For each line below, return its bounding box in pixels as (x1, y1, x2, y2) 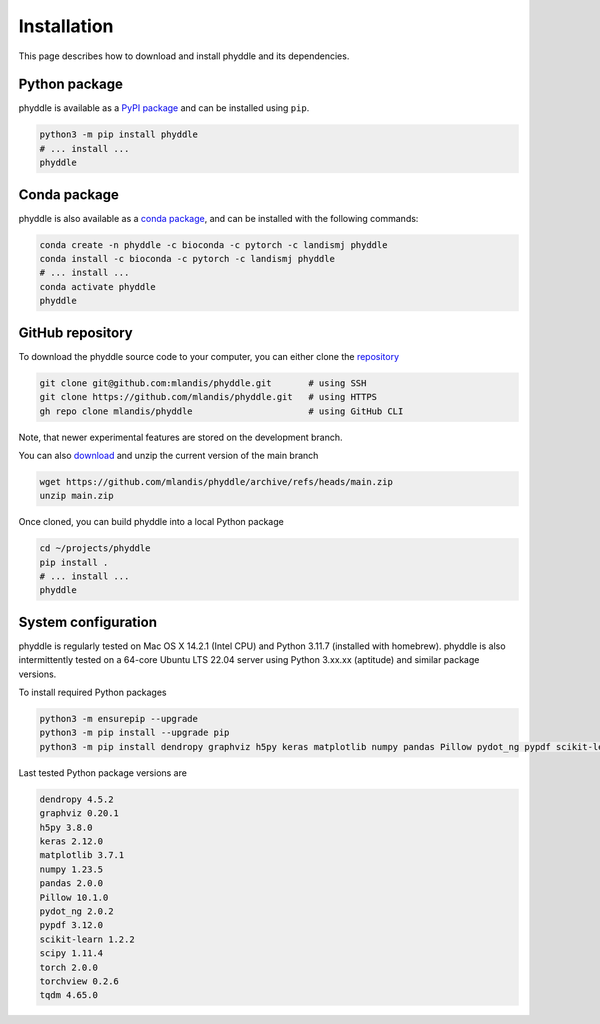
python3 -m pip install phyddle (39, 129, 199, 140)
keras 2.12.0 (39, 836, 104, 847)
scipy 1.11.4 (39, 948, 104, 959)
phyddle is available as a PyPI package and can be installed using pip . (18, 102, 310, 114)
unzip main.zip (39, 490, 114, 502)
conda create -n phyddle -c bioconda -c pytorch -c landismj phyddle (39, 239, 388, 250)
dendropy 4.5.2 (39, 793, 114, 805)
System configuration (18, 613, 157, 630)
